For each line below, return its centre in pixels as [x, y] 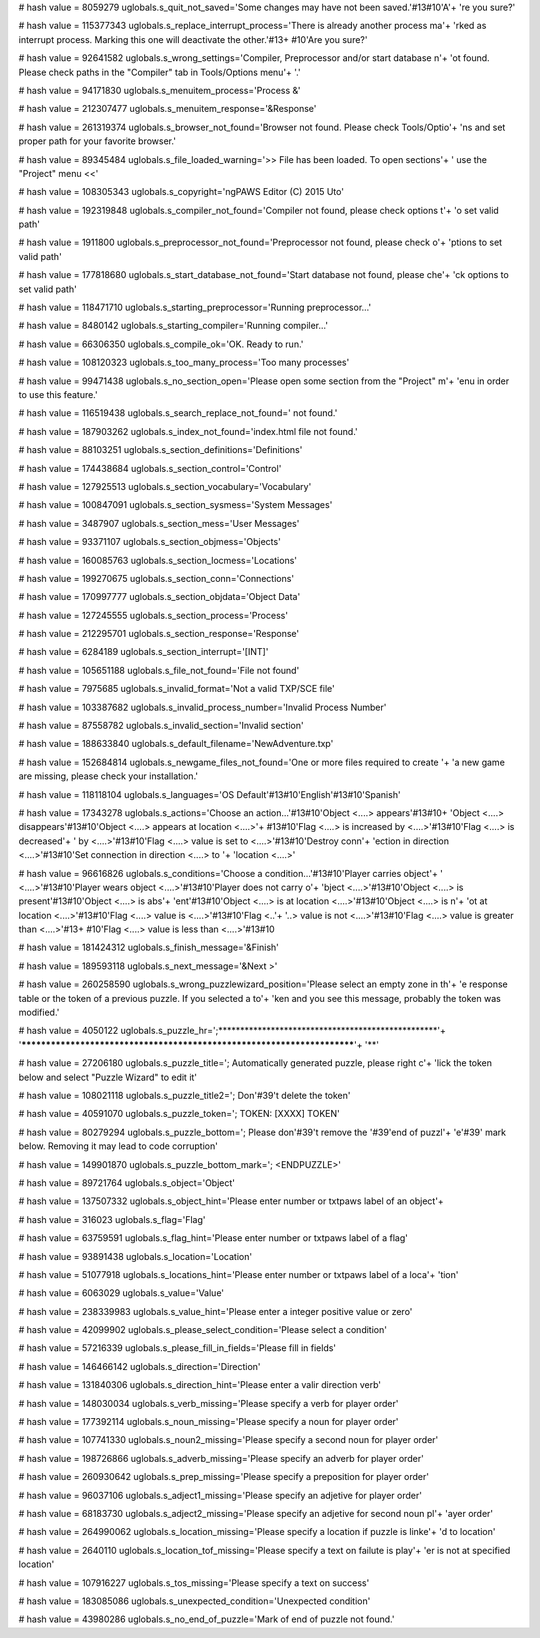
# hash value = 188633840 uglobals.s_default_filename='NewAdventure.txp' [176, 744]
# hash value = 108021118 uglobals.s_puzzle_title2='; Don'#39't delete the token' [184, 1095]
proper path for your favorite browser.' [97, 141]
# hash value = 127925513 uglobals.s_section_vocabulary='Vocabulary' [165, 486]
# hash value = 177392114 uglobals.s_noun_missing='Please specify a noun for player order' [208, 1422]
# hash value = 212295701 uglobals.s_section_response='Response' [159, 634]
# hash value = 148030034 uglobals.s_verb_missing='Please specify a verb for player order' [208, 1403]
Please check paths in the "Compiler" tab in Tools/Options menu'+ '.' [159, 72]
